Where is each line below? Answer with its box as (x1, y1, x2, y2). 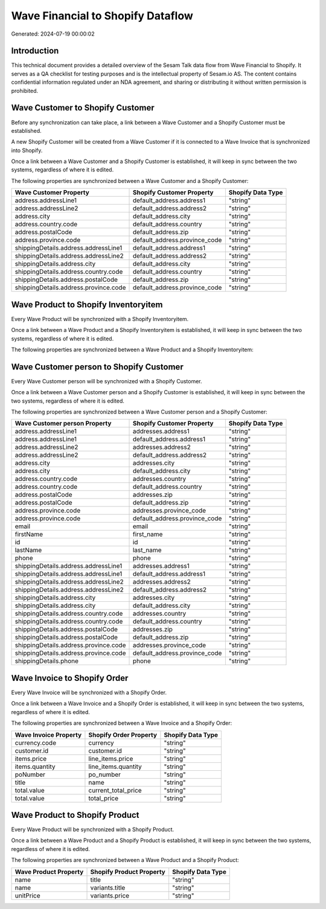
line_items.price (88, 754, 133, 763)
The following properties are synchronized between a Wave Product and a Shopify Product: (11, 856, 240, 864)
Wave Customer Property (14, 188, 90, 197)
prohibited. (11, 87, 39, 94)
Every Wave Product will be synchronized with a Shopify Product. (11, 826, 174, 833)
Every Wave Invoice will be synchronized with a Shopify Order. (11, 689, 167, 696)
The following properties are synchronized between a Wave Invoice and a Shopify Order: (11, 719, 232, 727)
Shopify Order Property (88, 730, 157, 739)
